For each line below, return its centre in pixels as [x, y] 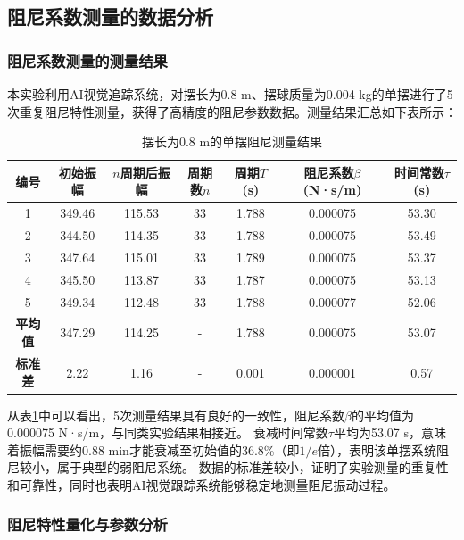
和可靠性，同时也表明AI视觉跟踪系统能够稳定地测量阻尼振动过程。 [202, 484]
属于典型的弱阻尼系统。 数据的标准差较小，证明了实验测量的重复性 [253, 467]
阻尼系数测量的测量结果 [87, 60]
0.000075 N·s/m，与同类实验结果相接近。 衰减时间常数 [168, 432]
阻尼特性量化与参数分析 [87, 524]
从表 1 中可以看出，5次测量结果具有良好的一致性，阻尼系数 [176, 415]
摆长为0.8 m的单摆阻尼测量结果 [232, 141]
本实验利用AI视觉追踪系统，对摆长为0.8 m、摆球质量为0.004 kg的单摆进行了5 [230, 94]
